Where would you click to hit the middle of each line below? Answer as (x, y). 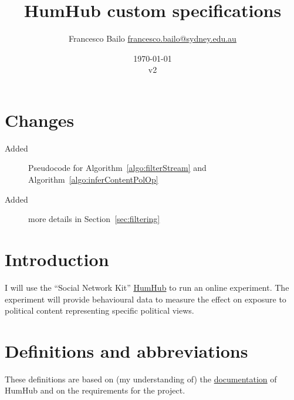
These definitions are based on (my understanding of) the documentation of (141, 379)
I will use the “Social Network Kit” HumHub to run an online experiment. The (147, 287)
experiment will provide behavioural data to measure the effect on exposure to (146, 299)
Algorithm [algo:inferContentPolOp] (93, 179)
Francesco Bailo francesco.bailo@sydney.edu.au (153, 38)
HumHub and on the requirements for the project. (95, 390)
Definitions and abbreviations (126, 350)
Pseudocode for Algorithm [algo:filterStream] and (117, 168)
